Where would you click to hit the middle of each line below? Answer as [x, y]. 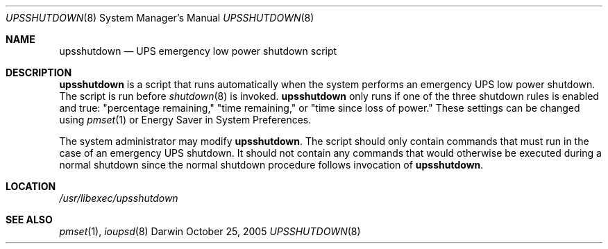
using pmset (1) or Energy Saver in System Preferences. [185, 120]
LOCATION [31, 186]
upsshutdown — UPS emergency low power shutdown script [198, 51]
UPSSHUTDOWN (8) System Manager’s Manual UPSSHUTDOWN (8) [160, 18]
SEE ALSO [29, 220]
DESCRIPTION [39, 72]
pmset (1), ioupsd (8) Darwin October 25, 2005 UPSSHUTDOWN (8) [210, 231]
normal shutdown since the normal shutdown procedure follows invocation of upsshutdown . [271, 165]
